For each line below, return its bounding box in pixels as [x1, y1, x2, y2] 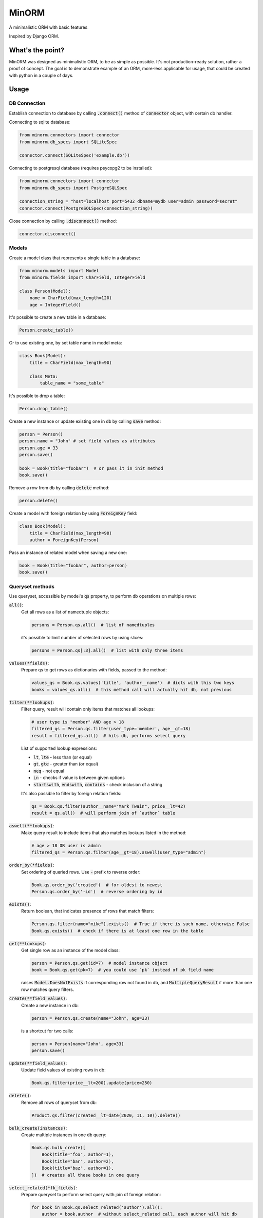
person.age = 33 [19, 445, 58, 451]
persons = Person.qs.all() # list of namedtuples [31, 622, 155, 628]
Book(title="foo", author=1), [41, 1152, 114, 1157]
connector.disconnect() [19, 231, 76, 236]
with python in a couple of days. [9, 72, 74, 78]
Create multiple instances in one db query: [21, 1132, 107, 1138]
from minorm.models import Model [19, 268, 99, 273]
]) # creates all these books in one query [31, 1172, 140, 1178]
